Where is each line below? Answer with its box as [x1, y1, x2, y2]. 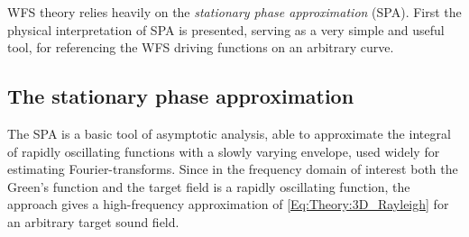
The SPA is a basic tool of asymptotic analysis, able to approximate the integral [7, 123, 451, 142]
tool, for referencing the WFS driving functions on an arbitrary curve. [7, 38, 394, 57]
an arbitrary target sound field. [7, 212, 179, 231]
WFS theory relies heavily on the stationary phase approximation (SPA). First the [7, 3, 462, 21]
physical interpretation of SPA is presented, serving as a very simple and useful [7, 20, 445, 39]
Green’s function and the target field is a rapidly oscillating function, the [7, 177, 410, 196]
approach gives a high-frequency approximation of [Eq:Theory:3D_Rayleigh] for [7, 195, 449, 214]
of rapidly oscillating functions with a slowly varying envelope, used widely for [7, 141, 440, 160]
